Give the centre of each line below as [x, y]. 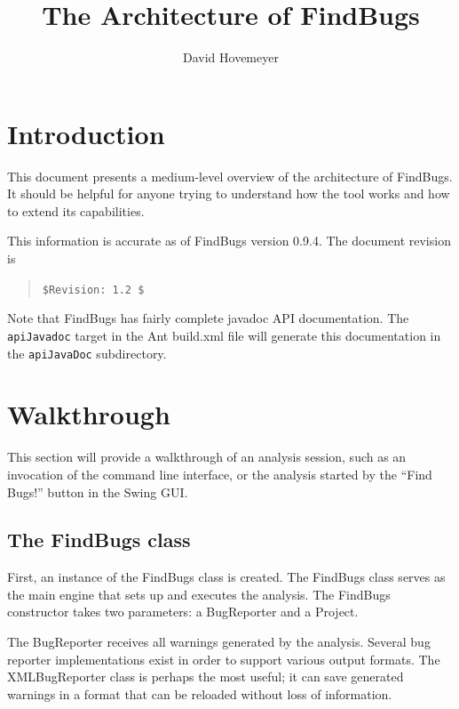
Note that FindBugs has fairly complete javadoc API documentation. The [208, 318]
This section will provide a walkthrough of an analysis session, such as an [207, 457]
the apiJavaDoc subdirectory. [87, 353]
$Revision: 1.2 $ [93, 290]
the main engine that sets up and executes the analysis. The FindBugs [199, 594]
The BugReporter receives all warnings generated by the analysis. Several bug [219, 642]
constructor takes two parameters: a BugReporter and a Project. [183, 612]
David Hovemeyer [231, 57]
